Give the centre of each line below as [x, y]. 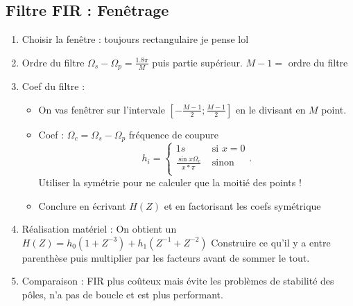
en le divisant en [271, 109]
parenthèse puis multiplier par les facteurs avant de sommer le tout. [166, 257]
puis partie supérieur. [197, 62]
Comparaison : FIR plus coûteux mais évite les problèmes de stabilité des [178, 281]
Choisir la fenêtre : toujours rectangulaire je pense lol [135, 39]
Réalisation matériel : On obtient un [99, 229]
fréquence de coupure [174, 134]
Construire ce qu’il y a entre [271, 242]
